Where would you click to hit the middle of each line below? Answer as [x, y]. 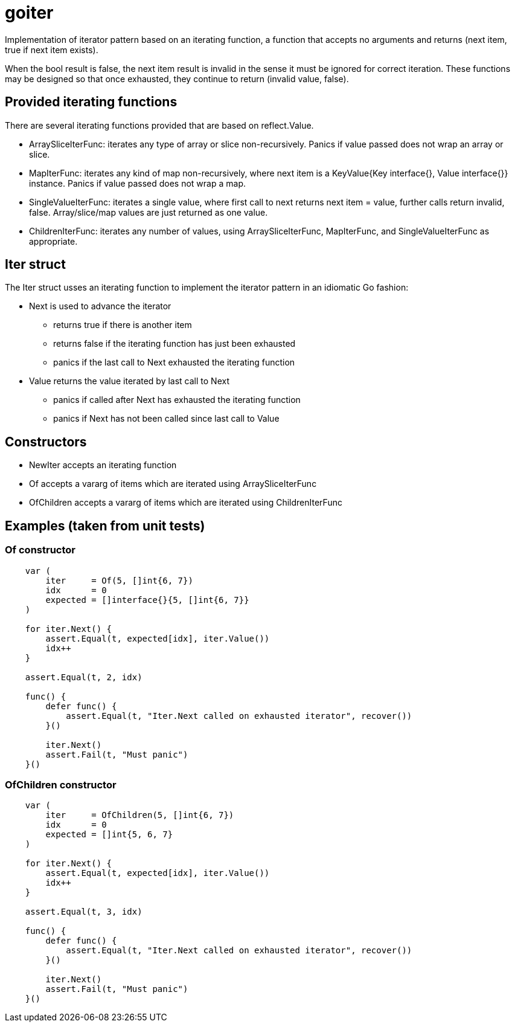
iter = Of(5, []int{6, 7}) [119, 580]
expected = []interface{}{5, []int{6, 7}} [147, 600]
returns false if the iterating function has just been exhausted [174, 344]
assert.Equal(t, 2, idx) [84, 677]
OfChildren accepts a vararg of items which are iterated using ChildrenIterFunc [186, 503]
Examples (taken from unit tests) [105, 526]
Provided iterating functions [91, 102]
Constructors [46, 442]
